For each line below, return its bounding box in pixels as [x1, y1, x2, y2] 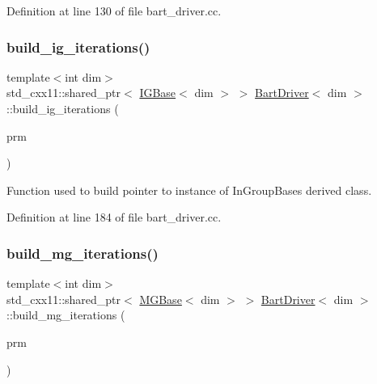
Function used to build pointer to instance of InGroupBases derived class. [6, 181, 372, 198]
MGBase [139, 290, 182, 307]
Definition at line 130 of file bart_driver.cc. [6, 2, 222, 19]
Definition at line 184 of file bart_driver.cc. [6, 209, 222, 226]
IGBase [139, 84, 176, 101]
